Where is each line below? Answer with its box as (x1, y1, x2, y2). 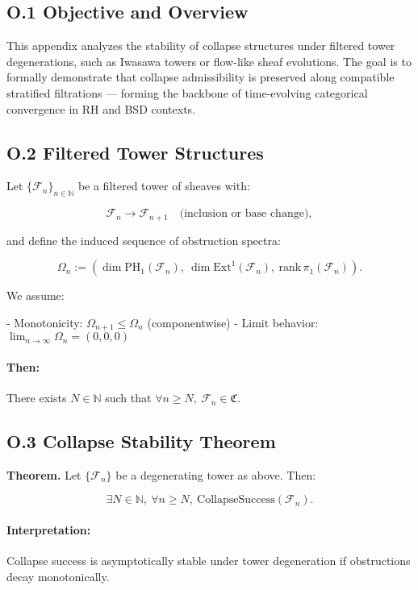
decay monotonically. (6, 567, 110, 584)
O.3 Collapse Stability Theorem (6, 429, 276, 454)
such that (105, 389, 152, 406)
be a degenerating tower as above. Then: (115, 466, 316, 483)
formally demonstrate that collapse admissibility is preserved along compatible (6, 69, 395, 85)
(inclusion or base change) (179, 208, 309, 220)
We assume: (6, 287, 65, 304)
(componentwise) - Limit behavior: (147, 314, 319, 330)
